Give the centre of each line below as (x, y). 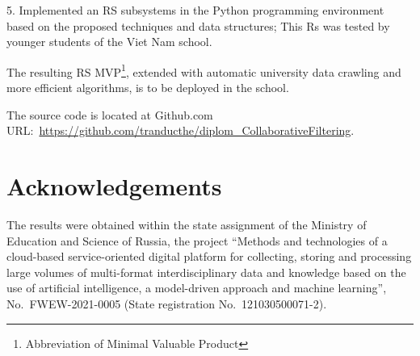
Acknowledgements (114, 186)
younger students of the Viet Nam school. (109, 42)
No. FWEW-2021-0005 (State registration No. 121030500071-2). (167, 303)
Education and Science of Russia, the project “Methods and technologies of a (197, 240)
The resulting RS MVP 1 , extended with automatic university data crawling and (204, 70)
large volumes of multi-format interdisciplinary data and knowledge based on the (206, 272)
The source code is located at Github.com (110, 114)
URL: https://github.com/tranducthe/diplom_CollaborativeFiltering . (181, 130)
